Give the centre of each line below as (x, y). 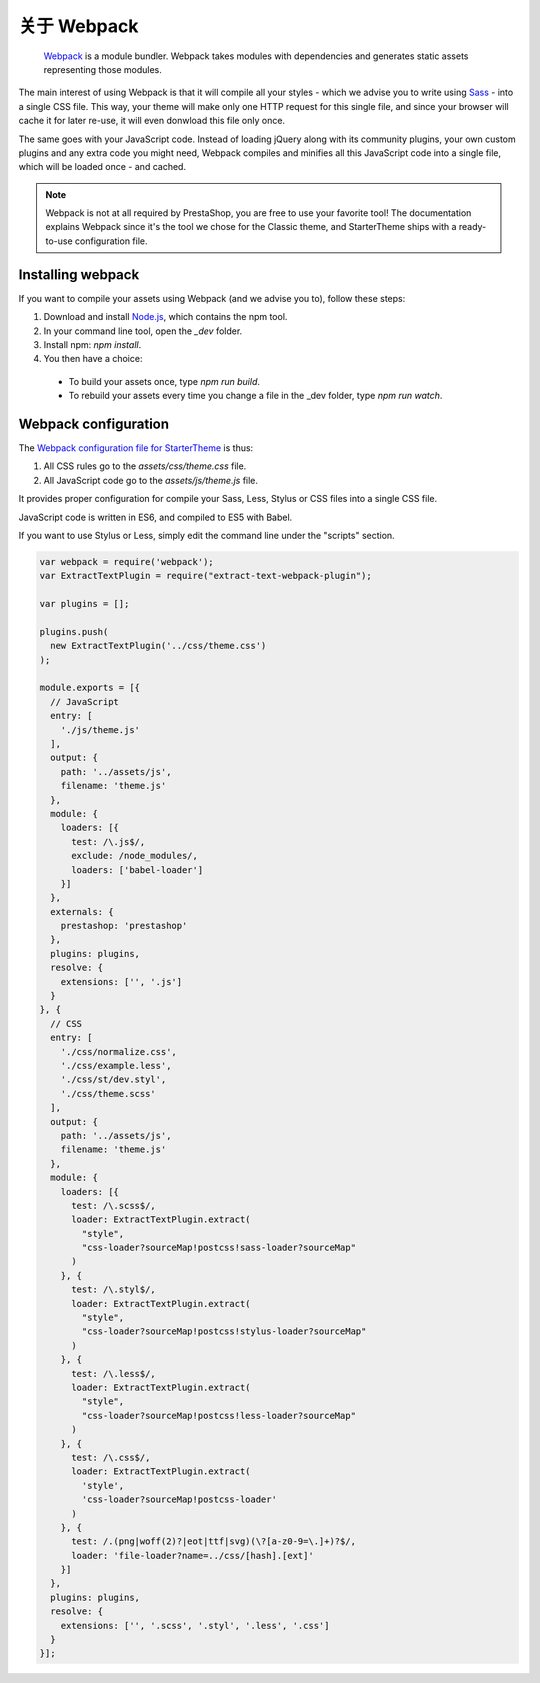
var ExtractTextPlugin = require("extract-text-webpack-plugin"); (205, 576)
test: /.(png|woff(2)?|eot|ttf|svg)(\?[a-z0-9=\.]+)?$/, (214, 1541)
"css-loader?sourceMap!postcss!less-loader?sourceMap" (219, 1415)
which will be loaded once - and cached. (102, 167)
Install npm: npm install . (92, 344)
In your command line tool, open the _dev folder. (143, 331)
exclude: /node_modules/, (135, 856)
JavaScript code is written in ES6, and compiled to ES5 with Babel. (155, 517)
